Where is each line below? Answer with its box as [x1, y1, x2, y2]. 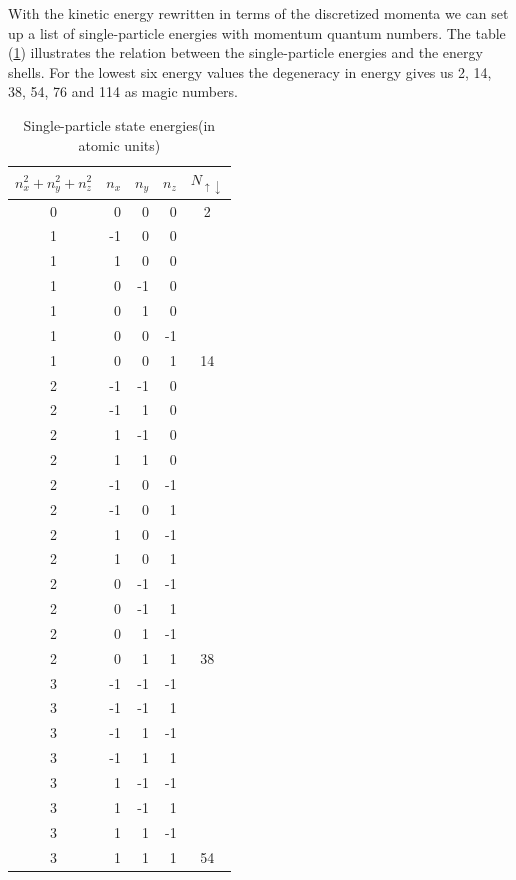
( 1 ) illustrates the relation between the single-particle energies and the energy [8, 42, 483, 63]
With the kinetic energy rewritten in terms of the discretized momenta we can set [8, 3, 509, 23]
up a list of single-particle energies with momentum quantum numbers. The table [8, 22, 506, 43]
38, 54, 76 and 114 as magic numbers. [8, 81, 239, 102]
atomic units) [78, 134, 161, 155]
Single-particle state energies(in [23, 114, 216, 135]
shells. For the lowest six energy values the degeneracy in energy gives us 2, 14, [8, 61, 492, 82]
